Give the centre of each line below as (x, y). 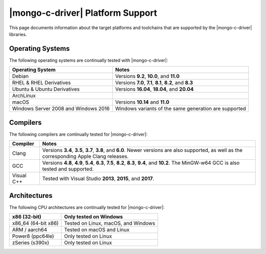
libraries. (18, 34)
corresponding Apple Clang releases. (85, 156)
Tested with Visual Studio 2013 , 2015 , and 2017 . (98, 179)
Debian (20, 76)
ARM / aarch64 (30, 230)
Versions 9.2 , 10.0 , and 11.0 (147, 76)
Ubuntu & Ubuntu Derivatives (46, 89)
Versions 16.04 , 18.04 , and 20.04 (154, 89)
